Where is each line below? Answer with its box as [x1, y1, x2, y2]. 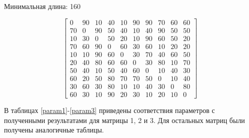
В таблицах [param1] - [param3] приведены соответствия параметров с [4, 104, 215, 115]
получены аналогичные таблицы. [4, 124, 104, 135]
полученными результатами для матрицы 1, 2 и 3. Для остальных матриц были [4, 114, 245, 125]
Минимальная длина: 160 [4, 1, 81, 11]
